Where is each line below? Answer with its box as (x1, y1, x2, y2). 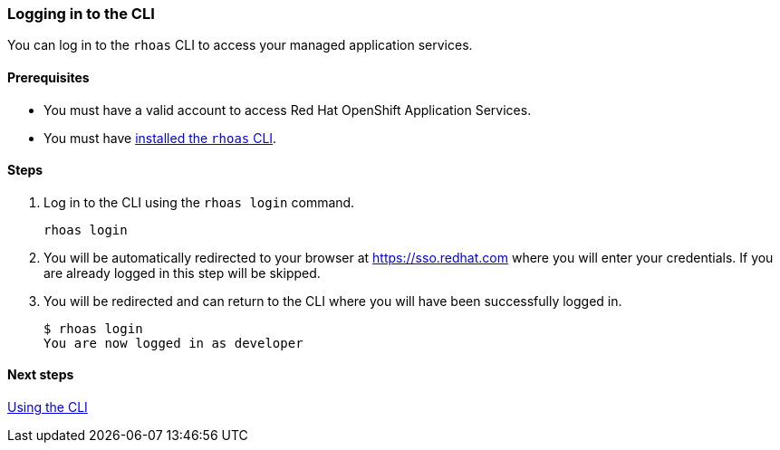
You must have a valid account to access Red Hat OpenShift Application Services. (43, 101, 532, 118)
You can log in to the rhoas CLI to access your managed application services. (7, 37, 473, 53)
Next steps (7, 367, 74, 383)
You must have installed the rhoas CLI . (43, 129, 277, 146)
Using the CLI (7, 399, 88, 416)
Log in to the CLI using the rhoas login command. (43, 194, 355, 210)
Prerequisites (7, 69, 90, 85)
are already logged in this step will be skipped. (43, 264, 321, 281)
